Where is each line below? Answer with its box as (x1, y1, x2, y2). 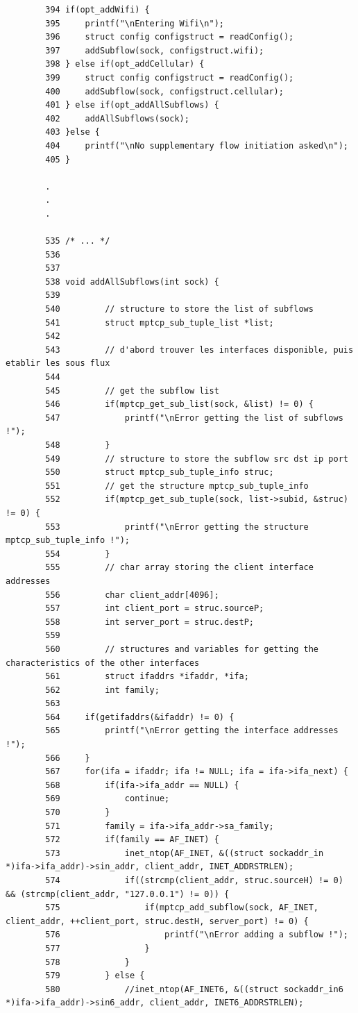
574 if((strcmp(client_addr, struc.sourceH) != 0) (45, 876, 343, 885)
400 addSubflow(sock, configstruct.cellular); (45, 86, 284, 97)
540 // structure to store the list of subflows (45, 304, 314, 315)
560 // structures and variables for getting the (45, 644, 319, 654)
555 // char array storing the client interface (45, 562, 314, 573)
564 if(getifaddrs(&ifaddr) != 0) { (45, 712, 235, 722)
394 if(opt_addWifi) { (45, 5, 150, 15)
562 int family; (45, 685, 160, 695)
